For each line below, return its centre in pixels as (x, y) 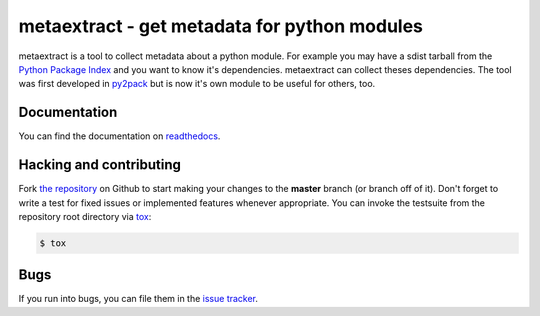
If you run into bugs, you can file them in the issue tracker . (138, 299)
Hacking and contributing (100, 165)
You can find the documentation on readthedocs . (119, 136)
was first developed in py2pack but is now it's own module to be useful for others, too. (197, 84)
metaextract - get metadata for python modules (221, 26)
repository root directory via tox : (85, 216)
